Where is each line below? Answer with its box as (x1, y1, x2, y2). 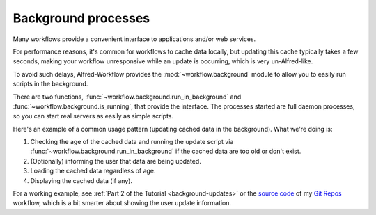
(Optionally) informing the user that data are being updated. (30, 157, 201, 165)
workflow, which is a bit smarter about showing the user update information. (13, 199, 232, 207)
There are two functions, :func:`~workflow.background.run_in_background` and (13, 93, 242, 101)
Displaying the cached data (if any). (30, 176, 132, 184)
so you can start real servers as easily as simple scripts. (13, 112, 174, 120)
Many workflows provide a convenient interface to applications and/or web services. (13, 35, 256, 43)
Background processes (13, 10, 150, 26)
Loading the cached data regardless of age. (30, 167, 156, 175)
